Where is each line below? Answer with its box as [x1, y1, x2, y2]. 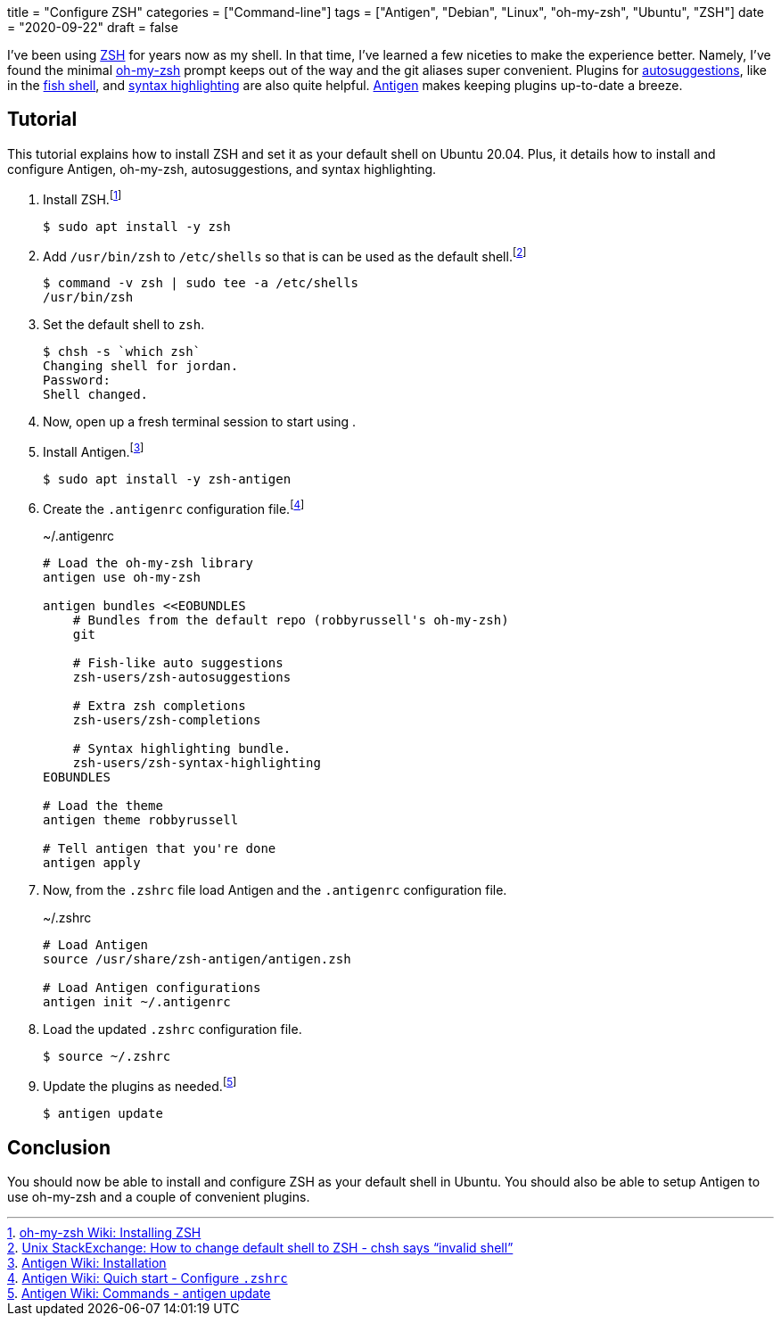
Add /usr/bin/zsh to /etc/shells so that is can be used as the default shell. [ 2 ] [43, 245, 527, 264]
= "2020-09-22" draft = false [7, 20, 178, 35]
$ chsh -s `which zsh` [43, 344, 201, 360]
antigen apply [43, 856, 141, 871]
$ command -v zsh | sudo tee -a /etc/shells [43, 276, 359, 291]
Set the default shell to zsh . [43, 317, 205, 333]
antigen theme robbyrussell [43, 813, 239, 828]
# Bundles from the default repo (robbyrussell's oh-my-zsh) [72, 613, 509, 628]
